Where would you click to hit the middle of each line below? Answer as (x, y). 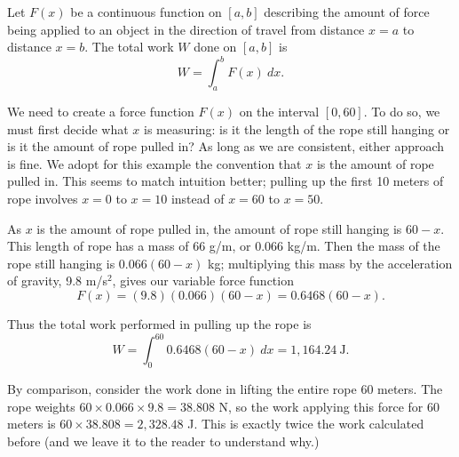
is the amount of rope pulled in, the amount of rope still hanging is (219, 228)
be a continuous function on (146, 12)
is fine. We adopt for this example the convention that (154, 163)
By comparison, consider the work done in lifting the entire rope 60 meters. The (225, 388)
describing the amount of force (347, 12)
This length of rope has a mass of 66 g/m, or (129, 246)
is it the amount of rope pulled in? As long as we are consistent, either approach (226, 146)
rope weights (41, 406)
